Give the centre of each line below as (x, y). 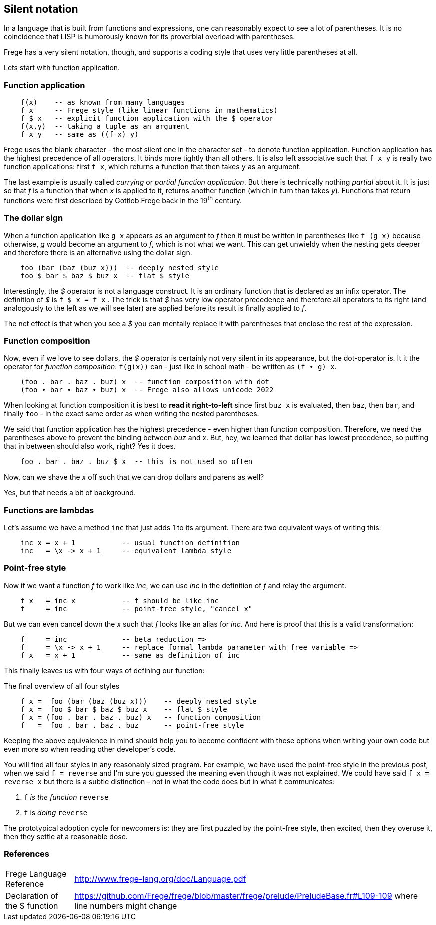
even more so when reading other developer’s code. (90, 749)
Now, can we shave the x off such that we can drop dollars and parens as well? (134, 477)
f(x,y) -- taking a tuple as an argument (105, 126)
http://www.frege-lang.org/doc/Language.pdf (160, 879)
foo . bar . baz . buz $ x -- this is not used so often (137, 462)
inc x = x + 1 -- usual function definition (130, 543)
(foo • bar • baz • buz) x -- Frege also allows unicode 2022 (147, 390)
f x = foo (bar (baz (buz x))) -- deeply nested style (139, 701)
